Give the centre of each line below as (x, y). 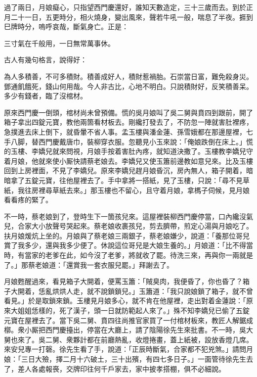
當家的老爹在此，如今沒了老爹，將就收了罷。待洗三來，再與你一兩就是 (139, 255)
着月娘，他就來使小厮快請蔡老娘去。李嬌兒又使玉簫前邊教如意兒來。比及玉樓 (128, 161)
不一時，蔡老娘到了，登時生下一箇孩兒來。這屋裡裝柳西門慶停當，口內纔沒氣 (128, 216)
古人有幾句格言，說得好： (45, 60)
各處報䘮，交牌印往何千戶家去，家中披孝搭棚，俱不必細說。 (128, 368)
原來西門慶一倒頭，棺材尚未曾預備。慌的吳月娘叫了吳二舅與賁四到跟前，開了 (128, 112)
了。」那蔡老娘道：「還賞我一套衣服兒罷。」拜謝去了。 (89, 264)
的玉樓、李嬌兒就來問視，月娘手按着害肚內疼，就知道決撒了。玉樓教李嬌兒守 (128, 151)
